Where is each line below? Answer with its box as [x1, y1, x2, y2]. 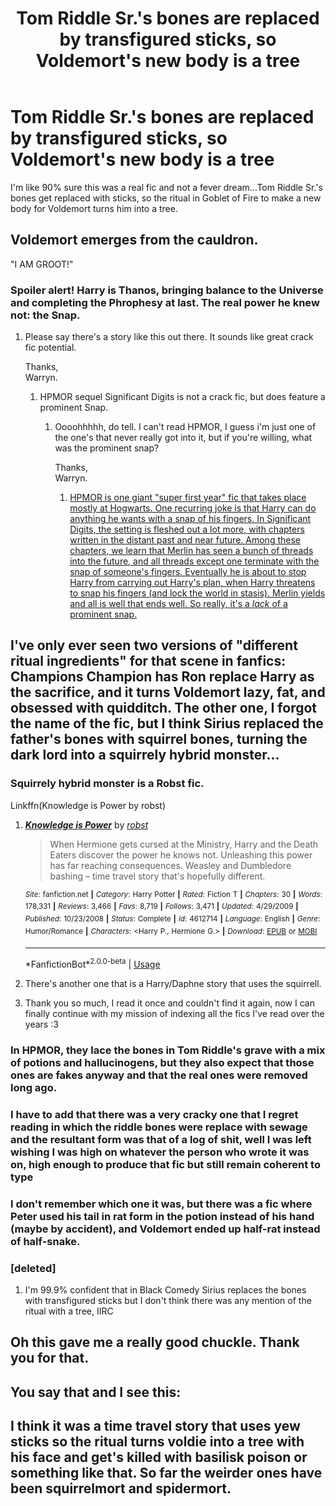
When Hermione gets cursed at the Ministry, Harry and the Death [49, 838, 319, 850]
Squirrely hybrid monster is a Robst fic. [10, 777, 205, 791]
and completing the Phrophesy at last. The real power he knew [10, 295, 320, 309]
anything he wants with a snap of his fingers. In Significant [69, 513, 312, 525]
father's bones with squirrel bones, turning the [10, 731, 308, 748]
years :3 [24, 1018, 59, 1031]
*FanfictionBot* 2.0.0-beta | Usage [24, 957, 161, 971]
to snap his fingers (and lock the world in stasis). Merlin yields [69, 587, 326, 599]
